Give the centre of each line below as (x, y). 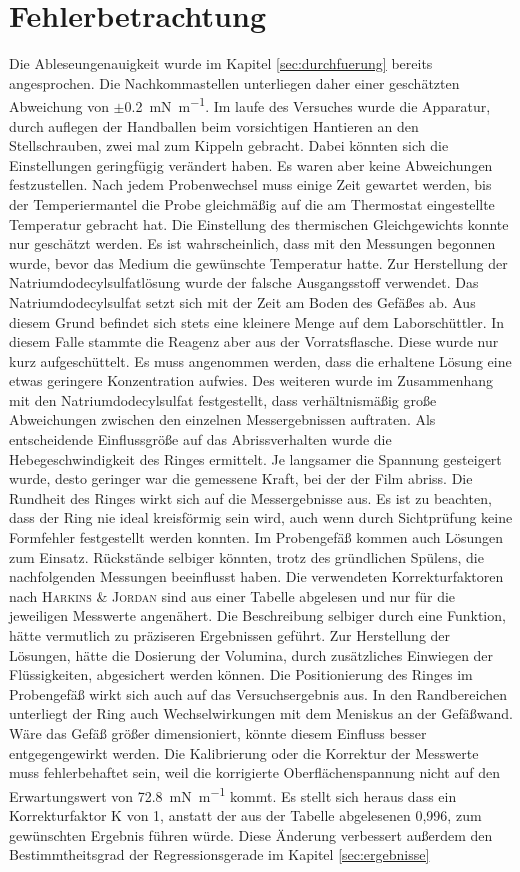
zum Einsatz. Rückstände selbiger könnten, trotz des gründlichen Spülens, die (246, 556)
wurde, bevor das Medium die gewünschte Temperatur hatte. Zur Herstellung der (258, 262)
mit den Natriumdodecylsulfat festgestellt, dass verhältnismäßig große (223, 399)
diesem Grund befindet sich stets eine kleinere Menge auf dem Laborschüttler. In (257, 321)
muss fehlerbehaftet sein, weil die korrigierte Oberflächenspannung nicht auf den (254, 772)
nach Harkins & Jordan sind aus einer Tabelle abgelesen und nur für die (232, 595)
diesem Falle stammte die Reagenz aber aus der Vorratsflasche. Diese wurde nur (254, 341)
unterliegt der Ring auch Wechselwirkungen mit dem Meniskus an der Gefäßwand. (261, 713)
